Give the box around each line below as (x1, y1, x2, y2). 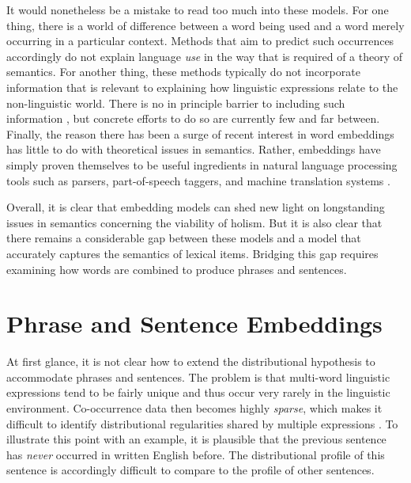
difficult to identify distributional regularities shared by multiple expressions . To (6, 415, 398, 432)
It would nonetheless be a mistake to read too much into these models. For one (6, 2, 389, 17)
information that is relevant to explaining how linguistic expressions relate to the (6, 78, 398, 95)
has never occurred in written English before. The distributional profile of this (6, 446, 385, 462)
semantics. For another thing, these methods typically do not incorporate (6, 63, 360, 80)
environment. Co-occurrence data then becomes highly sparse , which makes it (6, 400, 383, 416)
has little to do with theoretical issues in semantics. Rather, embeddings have (6, 141, 381, 158)
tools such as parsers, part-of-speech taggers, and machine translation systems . (6, 172, 390, 188)
